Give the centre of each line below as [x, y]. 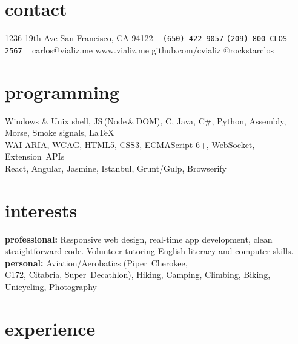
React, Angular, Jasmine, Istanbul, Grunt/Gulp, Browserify [116, 168]
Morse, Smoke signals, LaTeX [60, 133]
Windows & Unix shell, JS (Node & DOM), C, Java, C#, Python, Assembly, [146, 120]
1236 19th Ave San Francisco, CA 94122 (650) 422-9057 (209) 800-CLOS [146, 38]
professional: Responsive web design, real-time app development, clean [139, 239]
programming [62, 91]
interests [41, 210]
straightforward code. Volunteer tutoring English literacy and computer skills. [149, 251]
